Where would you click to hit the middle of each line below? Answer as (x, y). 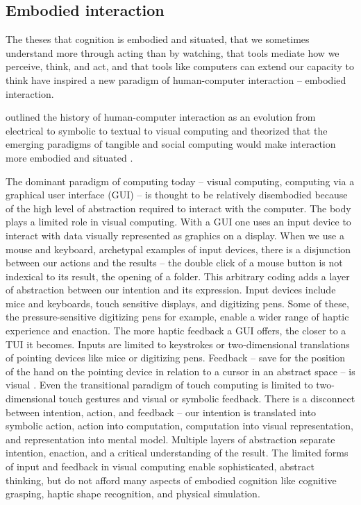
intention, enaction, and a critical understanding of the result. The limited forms (177, 453)
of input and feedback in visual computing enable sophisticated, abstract (160, 467)
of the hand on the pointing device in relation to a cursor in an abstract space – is (180, 371)
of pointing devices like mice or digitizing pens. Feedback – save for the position (176, 358)
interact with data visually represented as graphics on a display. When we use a (175, 235)
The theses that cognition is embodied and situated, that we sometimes (158, 39)
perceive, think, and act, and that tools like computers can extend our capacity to (180, 66)
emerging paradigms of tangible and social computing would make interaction (171, 144)
